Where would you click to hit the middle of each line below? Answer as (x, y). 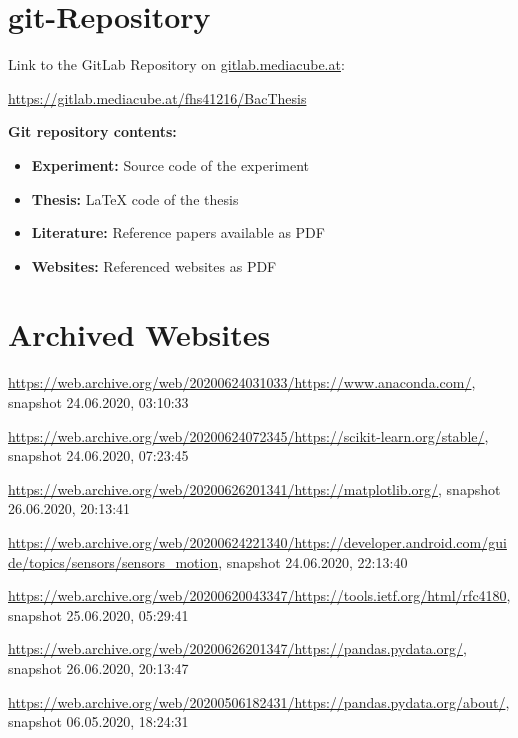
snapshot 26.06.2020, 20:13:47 (98, 667)
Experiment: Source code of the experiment (170, 164)
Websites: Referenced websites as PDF (154, 265)
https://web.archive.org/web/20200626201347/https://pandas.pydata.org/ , (237, 648)
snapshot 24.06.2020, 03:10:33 (98, 402)
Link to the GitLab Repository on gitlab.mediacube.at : (176, 64)
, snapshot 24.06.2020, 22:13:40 (313, 561)
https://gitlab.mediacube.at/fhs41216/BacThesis (157, 97)
